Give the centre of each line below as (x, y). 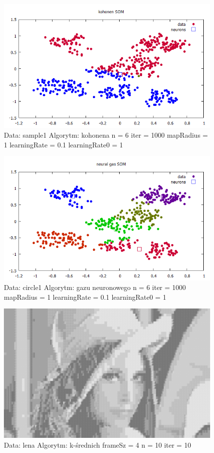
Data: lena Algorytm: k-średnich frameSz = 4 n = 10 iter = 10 (98, 444)
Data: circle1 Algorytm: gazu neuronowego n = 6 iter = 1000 (95, 287)
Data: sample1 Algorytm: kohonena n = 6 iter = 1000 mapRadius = (106, 134)
